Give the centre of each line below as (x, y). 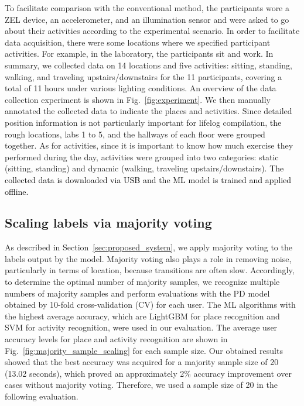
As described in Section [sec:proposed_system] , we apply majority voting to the (148, 247)
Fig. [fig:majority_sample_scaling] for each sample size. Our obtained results (144, 350)
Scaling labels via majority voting (108, 223)
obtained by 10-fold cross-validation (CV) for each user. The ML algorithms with (150, 304)
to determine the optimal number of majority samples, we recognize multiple (142, 282)
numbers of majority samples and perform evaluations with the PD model (137, 293)
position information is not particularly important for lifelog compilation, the (143, 122)
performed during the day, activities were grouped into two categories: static (142, 156)
